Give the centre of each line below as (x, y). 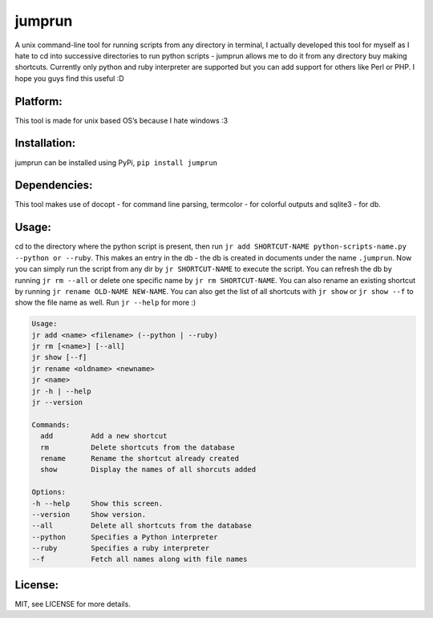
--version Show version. (89, 514)
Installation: (45, 143)
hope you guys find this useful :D (69, 78)
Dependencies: (54, 186)
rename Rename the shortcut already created (140, 458)
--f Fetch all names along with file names (140, 559)
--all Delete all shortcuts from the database (142, 526)
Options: (49, 492)
